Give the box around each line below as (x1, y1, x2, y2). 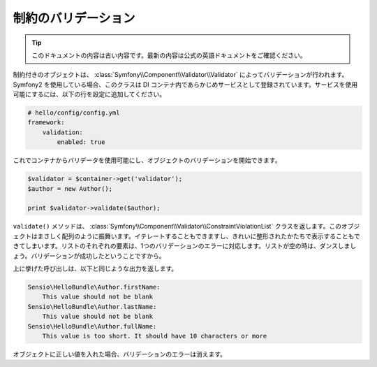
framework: (27, 119, 65, 127)
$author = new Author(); (27, 185, 113, 192)
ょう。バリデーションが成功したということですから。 (13, 252, 165, 260)
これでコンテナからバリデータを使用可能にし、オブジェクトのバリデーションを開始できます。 (13, 156, 281, 164)
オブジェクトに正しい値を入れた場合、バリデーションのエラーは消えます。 (13, 350, 227, 358)
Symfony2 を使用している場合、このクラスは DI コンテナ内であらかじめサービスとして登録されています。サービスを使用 (13, 80, 358, 89)
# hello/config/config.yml (27, 109, 120, 117)
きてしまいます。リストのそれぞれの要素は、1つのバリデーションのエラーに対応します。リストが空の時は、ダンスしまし (13, 242, 357, 250)
